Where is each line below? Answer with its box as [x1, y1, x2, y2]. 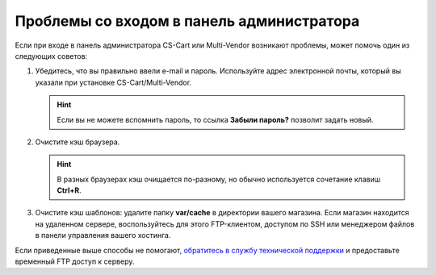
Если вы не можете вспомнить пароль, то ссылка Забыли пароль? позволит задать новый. [57, 115, 374, 124]
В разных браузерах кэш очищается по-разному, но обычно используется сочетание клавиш [57, 174, 381, 184]
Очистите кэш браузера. [35, 137, 120, 147]
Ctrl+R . [57, 185, 82, 195]
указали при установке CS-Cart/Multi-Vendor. [35, 77, 192, 87]
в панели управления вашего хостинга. [35, 231, 171, 240]
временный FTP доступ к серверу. [15, 256, 135, 266]
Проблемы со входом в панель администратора [15, 12, 360, 30]
